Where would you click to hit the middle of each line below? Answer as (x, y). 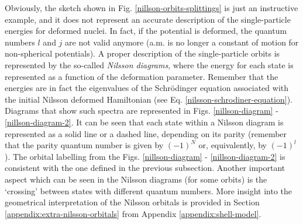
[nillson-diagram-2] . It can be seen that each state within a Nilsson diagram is (144, 122)
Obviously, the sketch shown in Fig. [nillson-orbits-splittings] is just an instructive (151, 8)
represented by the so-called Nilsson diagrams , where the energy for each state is (149, 64)
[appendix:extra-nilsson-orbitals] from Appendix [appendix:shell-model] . (133, 213)
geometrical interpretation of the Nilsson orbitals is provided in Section (132, 202)
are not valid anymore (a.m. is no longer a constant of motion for (182, 42)
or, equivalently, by (233, 145)
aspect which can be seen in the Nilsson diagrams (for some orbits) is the (136, 179)
